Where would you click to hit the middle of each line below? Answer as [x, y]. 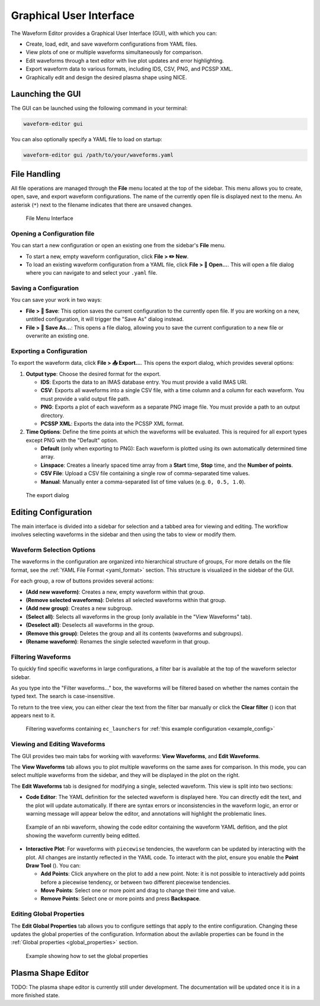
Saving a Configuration [45, 288]
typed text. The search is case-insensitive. [63, 696]
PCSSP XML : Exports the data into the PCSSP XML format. [112, 424]
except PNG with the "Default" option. [72, 440]
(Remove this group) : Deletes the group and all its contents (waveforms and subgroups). [134, 633]
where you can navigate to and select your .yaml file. [92, 273]
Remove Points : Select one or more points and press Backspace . [121, 899]
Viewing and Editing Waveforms [58, 744]
